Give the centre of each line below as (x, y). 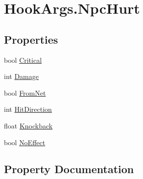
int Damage (21, 76)
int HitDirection (28, 109)
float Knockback (28, 125)
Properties (31, 39)
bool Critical (23, 60)
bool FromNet (25, 92)
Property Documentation (69, 168)
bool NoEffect (25, 142)
